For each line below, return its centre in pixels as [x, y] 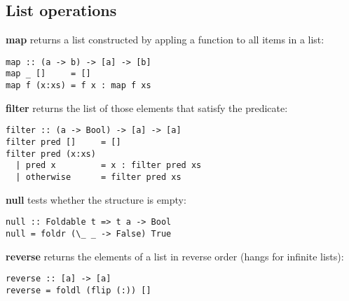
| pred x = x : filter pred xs [109, 166]
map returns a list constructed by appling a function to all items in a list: [165, 40]
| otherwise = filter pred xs [98, 177]
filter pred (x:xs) [51, 154]
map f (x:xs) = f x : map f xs [78, 86]
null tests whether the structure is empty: [96, 199]
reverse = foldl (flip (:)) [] [78, 290]
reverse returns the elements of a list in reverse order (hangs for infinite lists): [175, 256]
